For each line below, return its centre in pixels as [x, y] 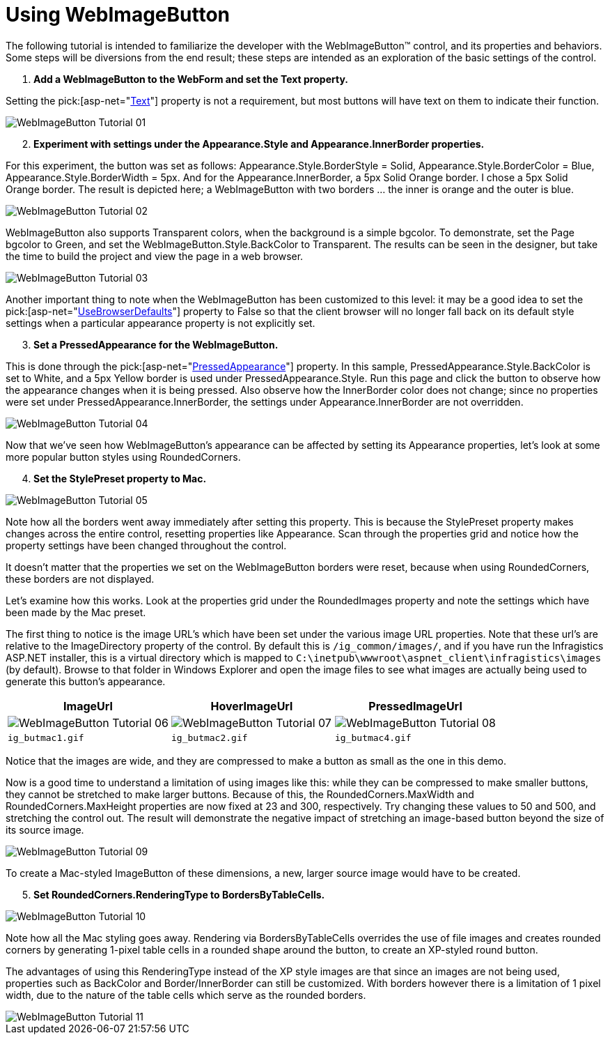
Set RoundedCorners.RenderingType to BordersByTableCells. [179, 894]
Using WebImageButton [118, 15]
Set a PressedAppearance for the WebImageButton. [156, 344]
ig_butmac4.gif [373, 737]
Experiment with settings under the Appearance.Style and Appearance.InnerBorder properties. [259, 144]
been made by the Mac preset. [76, 612]
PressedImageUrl [415, 706]
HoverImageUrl [252, 706]
